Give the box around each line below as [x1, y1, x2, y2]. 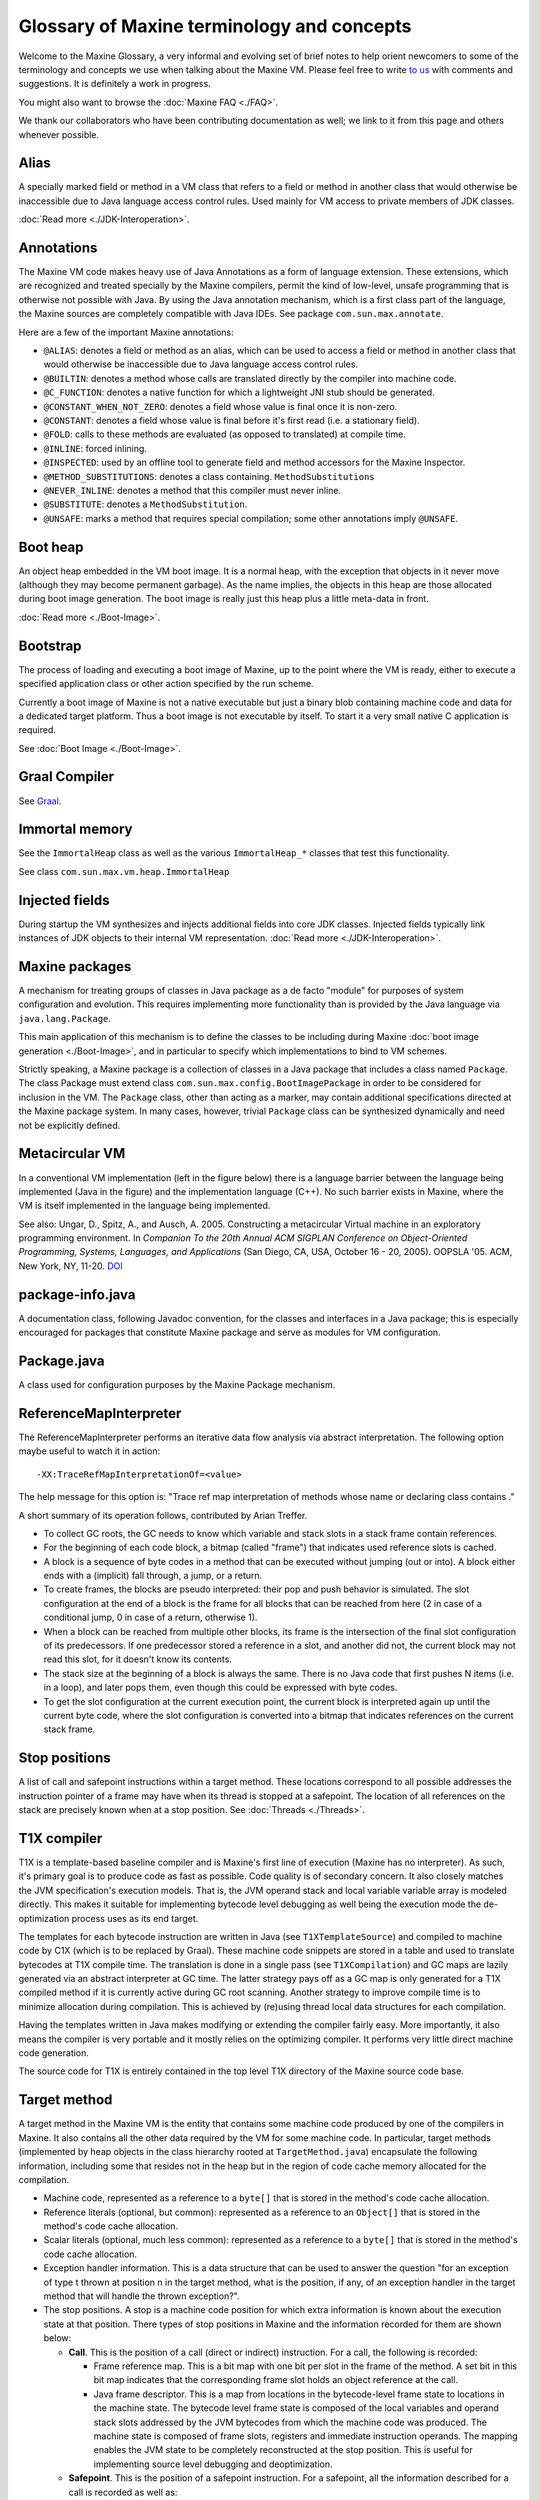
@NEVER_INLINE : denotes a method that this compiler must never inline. [43, 484, 342, 496]
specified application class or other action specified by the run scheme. [18, 678, 314, 690]
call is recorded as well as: [68, 2486, 178, 2498]
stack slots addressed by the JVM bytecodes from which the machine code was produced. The [93, 2416, 487, 2428]
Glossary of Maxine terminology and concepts [18, 15, 412, 37]
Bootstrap [18, 637, 82, 654]
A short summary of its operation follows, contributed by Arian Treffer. [18, 1509, 308, 1521]
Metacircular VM [18, 1145, 126, 1162]
